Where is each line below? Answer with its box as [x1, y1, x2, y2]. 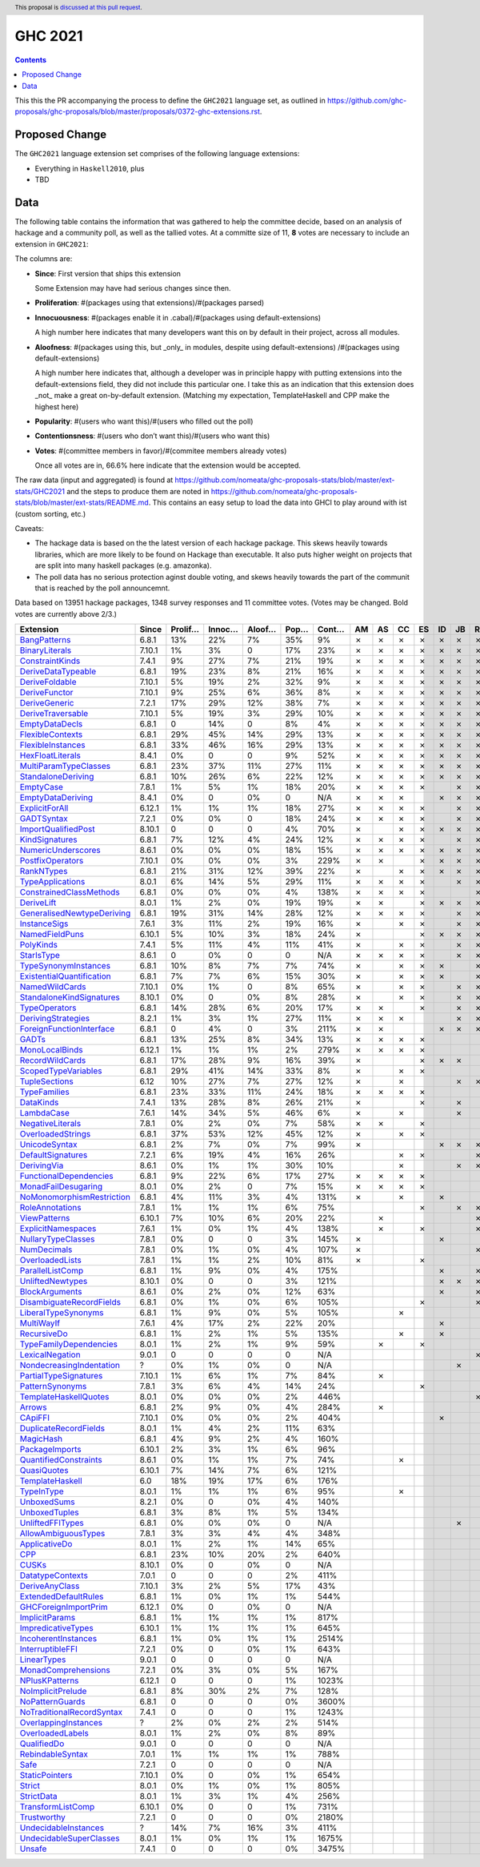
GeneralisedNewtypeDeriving [19, 907, 131, 919]
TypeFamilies [19, 1086, 70, 1097]
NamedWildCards [19, 981, 86, 992]
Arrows [19, 1402, 47, 1413]
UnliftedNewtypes [19, 1276, 88, 1287]
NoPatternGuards [19, 1696, 86, 1708]
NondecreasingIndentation [19, 1360, 120, 1371]
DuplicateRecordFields [19, 1422, 106, 1434]
